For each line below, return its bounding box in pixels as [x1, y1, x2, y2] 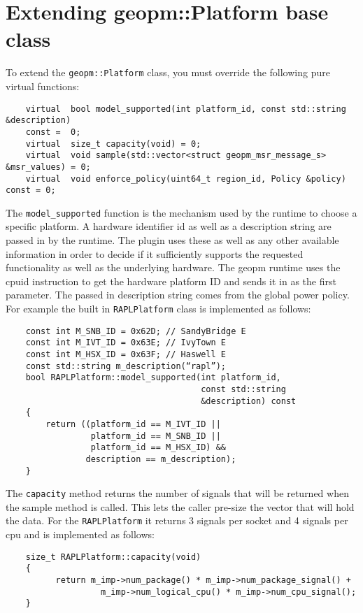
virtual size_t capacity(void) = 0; [25, 138, 201, 149]
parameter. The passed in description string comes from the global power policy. [6, 287, 350, 302]
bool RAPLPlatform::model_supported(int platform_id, [25, 373, 281, 383]
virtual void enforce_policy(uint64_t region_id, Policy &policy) [25, 173, 346, 184]
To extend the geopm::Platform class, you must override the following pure [6, 65, 330, 80]
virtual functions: [6, 78, 80, 93]
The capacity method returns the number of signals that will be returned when [6, 486, 349, 500]
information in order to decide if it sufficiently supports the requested [6, 246, 304, 261]
